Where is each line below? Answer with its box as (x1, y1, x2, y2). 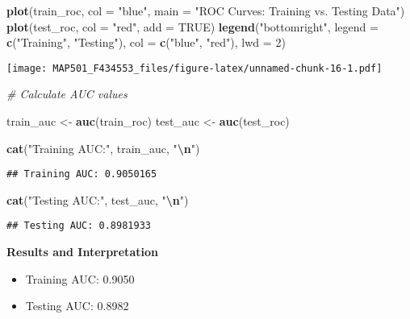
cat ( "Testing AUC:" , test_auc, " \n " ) (6, 191, 189, 208)
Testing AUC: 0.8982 (25, 297, 129, 314)
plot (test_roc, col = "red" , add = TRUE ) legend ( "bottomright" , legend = (6, 18, 379, 35)
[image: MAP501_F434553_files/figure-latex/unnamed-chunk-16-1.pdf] (6, 62, 383, 74)
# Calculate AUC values (6, 85, 128, 102)
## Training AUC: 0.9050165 (6, 168, 157, 180)
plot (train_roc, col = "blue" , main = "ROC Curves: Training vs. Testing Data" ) (6, 2, 405, 19)
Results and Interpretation (6, 243, 158, 260)
